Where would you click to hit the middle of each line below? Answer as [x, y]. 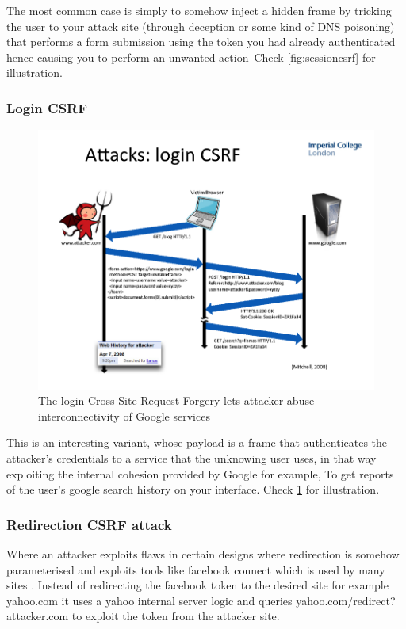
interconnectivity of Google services [124, 416]
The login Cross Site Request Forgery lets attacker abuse [176, 400]
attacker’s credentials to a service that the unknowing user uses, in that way [192, 457]
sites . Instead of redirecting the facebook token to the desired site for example [197, 585]
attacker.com [38, 616]
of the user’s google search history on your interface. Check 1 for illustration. [193, 489]
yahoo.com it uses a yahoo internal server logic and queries [149, 600]
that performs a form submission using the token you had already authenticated [201, 42]
